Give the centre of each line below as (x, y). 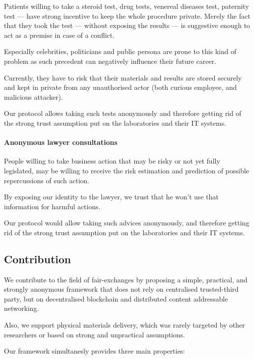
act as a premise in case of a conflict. (59, 35)
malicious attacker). (34, 97)
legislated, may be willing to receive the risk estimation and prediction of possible (127, 170)
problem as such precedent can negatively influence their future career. (110, 61)
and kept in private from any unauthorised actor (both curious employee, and (120, 87)
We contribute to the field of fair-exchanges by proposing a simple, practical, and (126, 279)
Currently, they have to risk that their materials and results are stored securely (123, 77)
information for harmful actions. (52, 206)
